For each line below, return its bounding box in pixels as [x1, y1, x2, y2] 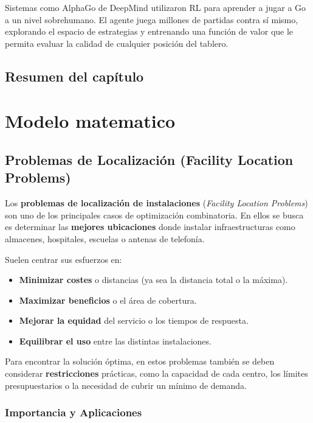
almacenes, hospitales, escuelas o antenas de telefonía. [5, 232, 205, 245]
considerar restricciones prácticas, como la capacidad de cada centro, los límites [5, 367, 308, 380]
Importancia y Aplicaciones [5, 405, 142, 420]
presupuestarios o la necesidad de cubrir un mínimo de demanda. [5, 379, 247, 391]
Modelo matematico [5, 108, 176, 133]
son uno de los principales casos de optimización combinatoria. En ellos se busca [5, 208, 304, 221]
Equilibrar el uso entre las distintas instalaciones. [19, 334, 212, 347]
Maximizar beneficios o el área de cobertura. [19, 293, 197, 306]
